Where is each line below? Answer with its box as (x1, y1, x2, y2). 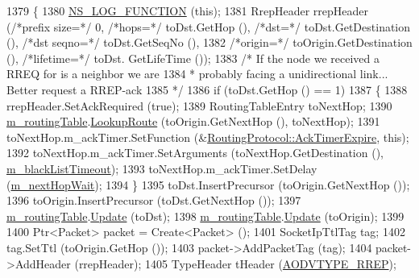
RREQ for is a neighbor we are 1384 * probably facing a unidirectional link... (6, 65, 388, 82)
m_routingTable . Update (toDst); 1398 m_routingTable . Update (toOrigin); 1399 (6, 207, 404, 224)
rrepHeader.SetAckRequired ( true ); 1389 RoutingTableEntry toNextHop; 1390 (6, 97, 392, 114)
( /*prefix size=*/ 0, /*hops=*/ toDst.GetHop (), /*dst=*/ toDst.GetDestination (6, 18, 411, 35)
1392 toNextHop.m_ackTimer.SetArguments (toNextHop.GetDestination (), (6, 144, 384, 161)
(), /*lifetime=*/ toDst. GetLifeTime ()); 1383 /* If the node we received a (6, 49, 380, 66)
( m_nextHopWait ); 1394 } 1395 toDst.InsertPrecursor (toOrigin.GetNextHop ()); (6, 176, 410, 193)
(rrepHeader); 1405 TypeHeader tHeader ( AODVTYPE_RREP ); (74, 255, 396, 272)
